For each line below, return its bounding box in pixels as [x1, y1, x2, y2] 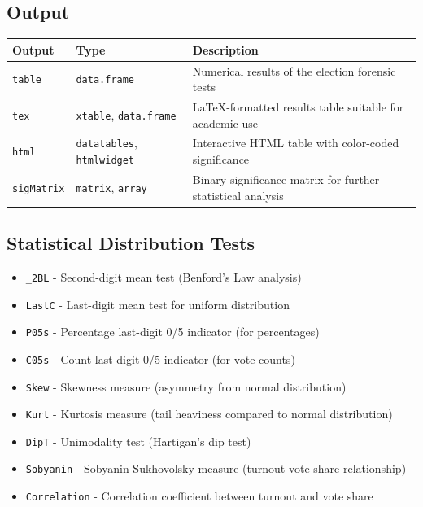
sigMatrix [12, 182, 65, 194]
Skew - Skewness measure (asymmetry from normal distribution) [25, 378, 347, 395]
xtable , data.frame [76, 106, 177, 123]
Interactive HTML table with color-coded [192, 134, 399, 151]
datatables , [76, 134, 137, 151]
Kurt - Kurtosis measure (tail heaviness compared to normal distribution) [25, 405, 393, 422]
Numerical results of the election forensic [192, 62, 396, 79]
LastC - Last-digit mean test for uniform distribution [25, 295, 290, 313]
